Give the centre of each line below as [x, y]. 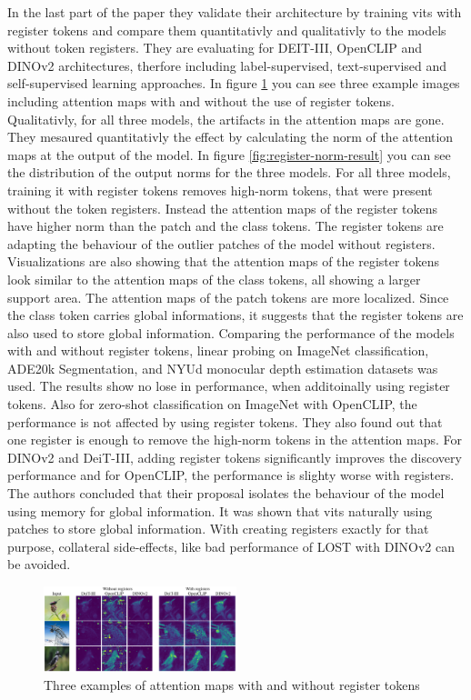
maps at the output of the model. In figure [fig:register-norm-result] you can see [229, 154]
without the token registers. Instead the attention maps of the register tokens [223, 208]
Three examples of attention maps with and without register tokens [232, 684]
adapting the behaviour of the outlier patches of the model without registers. [221, 243]
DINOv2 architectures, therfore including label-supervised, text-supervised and [227, 65]
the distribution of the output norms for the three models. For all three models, [229, 172]
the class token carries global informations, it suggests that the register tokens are [235, 315]
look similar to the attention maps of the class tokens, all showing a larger [214, 279]
